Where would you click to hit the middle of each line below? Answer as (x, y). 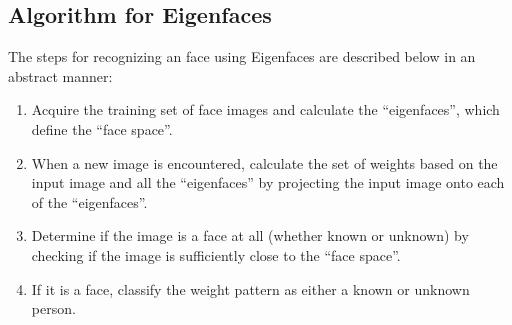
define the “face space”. (102, 128)
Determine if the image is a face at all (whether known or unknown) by (250, 235)
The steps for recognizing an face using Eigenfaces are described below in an (242, 56)
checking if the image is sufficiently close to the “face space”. (216, 254)
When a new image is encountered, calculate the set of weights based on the (264, 162)
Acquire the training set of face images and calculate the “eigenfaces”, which (265, 109)
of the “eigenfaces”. (89, 201)
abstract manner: (60, 75)
